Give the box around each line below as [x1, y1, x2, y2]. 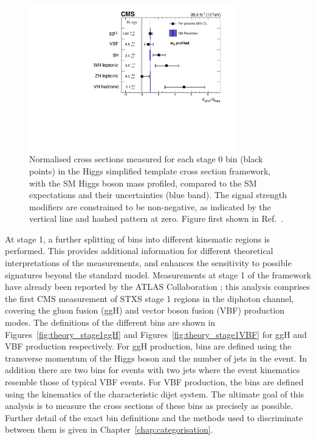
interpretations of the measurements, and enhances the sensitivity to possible [5, 256, 292, 269]
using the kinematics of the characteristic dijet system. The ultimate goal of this [5, 387, 304, 400]
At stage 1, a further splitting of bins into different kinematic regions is [5, 232, 270, 245]
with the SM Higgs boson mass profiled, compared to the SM [29, 176, 257, 189]
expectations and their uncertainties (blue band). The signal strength [29, 188, 287, 201]
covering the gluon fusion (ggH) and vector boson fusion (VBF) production [5, 304, 285, 317]
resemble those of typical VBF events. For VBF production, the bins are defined [5, 376, 304, 388]
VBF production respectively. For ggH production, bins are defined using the [5, 340, 292, 352]
